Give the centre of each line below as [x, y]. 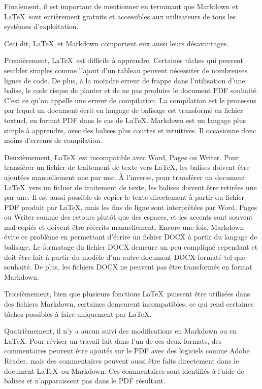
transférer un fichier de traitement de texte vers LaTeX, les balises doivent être [127, 167]
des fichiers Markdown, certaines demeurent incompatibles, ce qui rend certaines [129, 304]
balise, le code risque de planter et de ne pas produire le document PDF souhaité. [131, 90]
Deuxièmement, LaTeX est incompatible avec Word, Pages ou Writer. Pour [122, 157]
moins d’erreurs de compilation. [53, 140]
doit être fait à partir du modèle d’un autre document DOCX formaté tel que [125, 257]
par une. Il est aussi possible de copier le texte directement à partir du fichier [124, 197]
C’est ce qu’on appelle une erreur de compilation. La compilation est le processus [130, 100]
